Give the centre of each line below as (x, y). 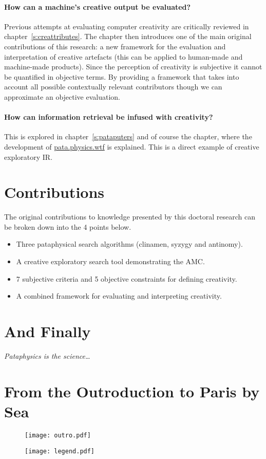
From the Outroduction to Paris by (132, 391)
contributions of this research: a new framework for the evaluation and (115, 46)
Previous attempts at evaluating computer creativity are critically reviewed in (127, 26)
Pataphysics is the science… (47, 355)
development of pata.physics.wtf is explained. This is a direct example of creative (132, 146)
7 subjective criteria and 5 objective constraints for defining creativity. (127, 278)
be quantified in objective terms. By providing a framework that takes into (122, 76)
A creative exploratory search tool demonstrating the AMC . (110, 261)
